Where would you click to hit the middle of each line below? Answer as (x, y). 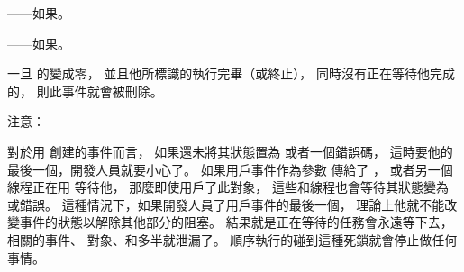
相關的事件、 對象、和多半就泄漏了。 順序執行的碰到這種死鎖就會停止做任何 (232, 239)
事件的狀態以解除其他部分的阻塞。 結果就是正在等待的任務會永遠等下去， (236, 222)
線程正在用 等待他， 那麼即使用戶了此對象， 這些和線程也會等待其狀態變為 (228, 187)
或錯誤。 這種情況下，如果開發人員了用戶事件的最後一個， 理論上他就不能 (226, 204)
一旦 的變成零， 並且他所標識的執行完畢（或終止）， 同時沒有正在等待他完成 (231, 73)
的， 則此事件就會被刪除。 (85, 91)
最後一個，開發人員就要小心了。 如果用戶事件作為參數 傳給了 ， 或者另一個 (230, 169)
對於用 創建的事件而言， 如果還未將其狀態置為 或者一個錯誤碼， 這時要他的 (230, 151)
